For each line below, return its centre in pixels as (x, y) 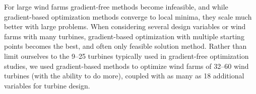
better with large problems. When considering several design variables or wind (125, 26)
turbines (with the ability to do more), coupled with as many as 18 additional (124, 76)
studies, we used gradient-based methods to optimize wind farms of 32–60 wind (126, 66)
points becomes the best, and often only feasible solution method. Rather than (125, 46)
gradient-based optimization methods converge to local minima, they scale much (128, 16)
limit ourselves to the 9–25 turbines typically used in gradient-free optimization (126, 56)
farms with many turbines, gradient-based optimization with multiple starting (124, 36)
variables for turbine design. (47, 85)
